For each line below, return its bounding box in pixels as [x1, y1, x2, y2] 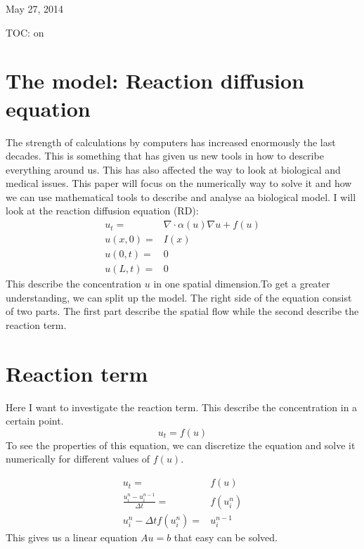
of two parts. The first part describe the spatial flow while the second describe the [6, 304, 359, 318]
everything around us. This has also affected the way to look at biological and [6, 162, 341, 176]
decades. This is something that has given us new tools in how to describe [6, 148, 324, 163]
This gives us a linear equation [6, 530, 138, 545]
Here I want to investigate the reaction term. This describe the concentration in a [6, 399, 358, 414]
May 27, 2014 [6, 1, 64, 15]
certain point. [6, 413, 64, 428]
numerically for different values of [6, 451, 150, 466]
